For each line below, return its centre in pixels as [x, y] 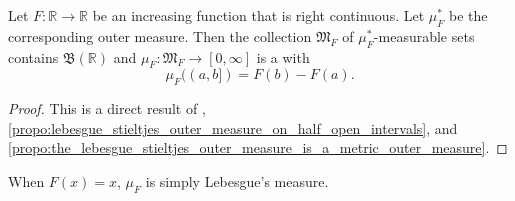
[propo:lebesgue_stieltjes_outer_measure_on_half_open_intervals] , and [233, 127]
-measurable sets [424, 35]
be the [468, 15]
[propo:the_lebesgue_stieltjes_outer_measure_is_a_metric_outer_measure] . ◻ [258, 147]
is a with [283, 56]
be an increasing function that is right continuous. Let [258, 15]
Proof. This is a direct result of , [107, 108]
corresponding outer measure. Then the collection [160, 35]
